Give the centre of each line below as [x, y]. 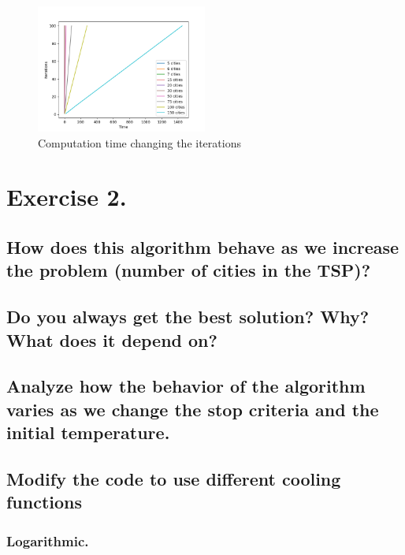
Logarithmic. [48, 540]
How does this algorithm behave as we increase [203, 246]
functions [45, 502]
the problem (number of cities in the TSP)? [189, 270]
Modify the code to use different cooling [174, 478]
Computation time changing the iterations [139, 142]
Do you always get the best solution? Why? [188, 317]
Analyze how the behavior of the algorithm [186, 386]
